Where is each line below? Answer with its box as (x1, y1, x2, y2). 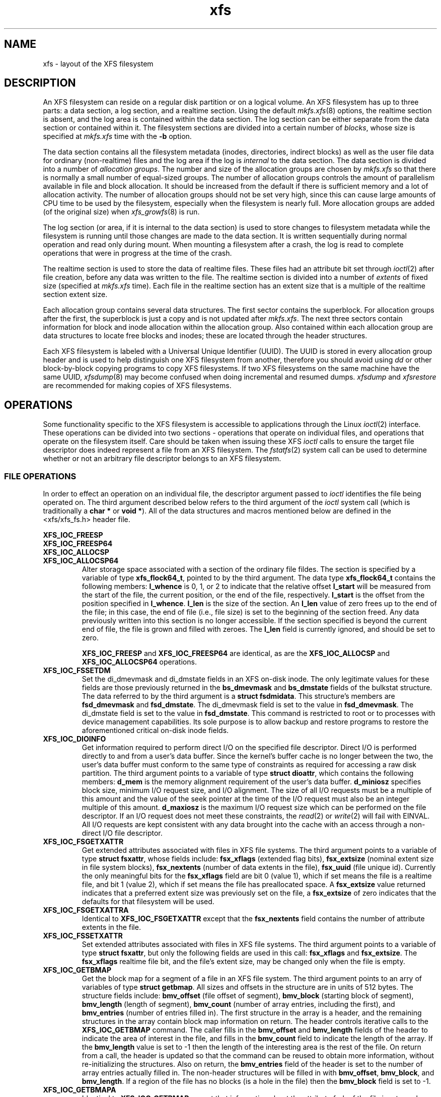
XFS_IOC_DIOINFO (43, 735, 106, 744)
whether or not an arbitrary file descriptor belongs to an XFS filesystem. (43, 454, 281, 463)
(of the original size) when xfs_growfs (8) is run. (43, 207, 200, 216)
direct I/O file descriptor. (82, 829, 163, 838)
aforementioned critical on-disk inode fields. (82, 726, 229, 735)
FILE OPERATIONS (4, 471, 77, 481)
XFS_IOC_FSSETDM (43, 666, 111, 675)
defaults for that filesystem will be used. (82, 897, 214, 906)
